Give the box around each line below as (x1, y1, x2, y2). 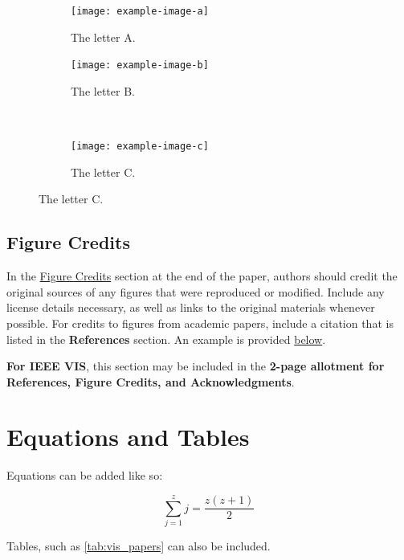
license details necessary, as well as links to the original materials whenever (6, 299, 375, 316)
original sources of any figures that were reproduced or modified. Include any (6, 283, 385, 300)
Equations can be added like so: (6, 467, 163, 484)
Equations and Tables (6, 420, 250, 453)
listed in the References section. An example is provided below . (6, 330, 326, 347)
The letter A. (71, 28, 136, 45)
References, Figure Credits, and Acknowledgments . (6, 373, 295, 390)
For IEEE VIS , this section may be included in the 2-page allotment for (6, 358, 385, 374)
